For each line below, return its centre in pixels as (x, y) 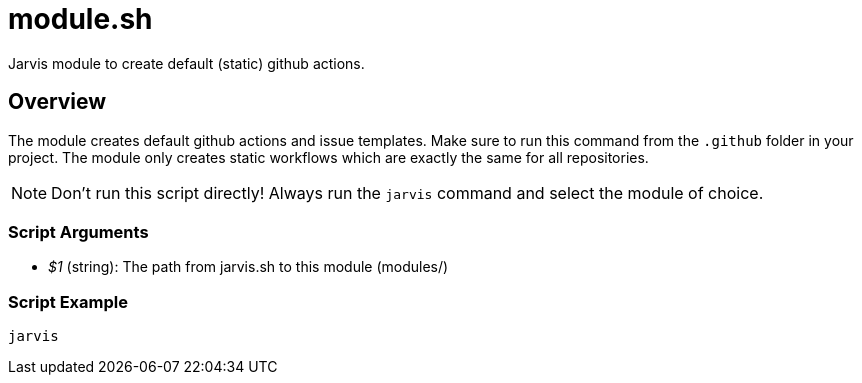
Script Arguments (78, 231)
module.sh (80, 19)
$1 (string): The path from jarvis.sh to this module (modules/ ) (248, 267)
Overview (57, 102)
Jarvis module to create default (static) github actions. (186, 63)
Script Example (68, 301)
